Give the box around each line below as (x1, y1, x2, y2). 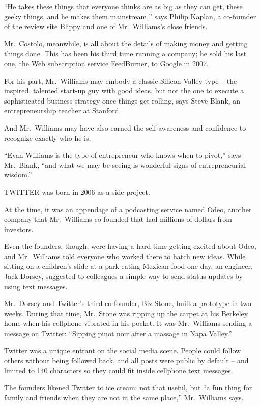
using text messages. (4, 281, 68, 291)
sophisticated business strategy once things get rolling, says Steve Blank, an (4, 95, 241, 106)
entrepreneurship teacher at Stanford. (4, 105, 121, 116)
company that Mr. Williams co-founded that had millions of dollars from (4, 214, 233, 224)
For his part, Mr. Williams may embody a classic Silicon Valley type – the (4, 75, 237, 86)
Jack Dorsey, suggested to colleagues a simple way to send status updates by (4, 271, 243, 282)
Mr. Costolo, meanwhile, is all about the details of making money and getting (4, 38, 248, 48)
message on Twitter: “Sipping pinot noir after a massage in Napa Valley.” (4, 328, 232, 339)
